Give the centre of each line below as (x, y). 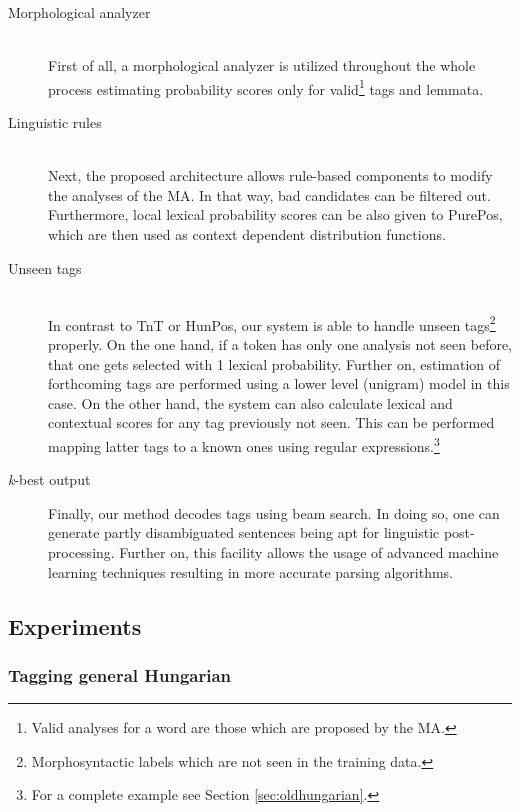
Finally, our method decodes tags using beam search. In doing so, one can (274, 512)
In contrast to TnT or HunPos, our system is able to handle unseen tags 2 (272, 323)
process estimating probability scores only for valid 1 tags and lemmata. (266, 87)
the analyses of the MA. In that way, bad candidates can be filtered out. (269, 194)
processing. (81, 552)
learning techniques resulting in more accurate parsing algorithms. (251, 571)
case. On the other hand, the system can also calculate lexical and (250, 402)
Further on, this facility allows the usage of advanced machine (309, 552)
